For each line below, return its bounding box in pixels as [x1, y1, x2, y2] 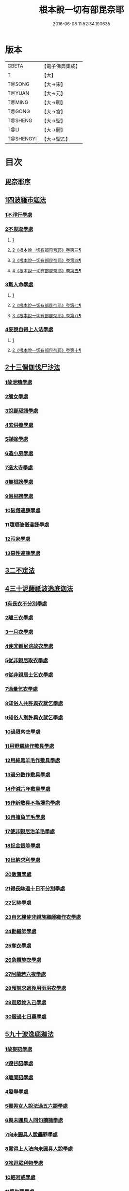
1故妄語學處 [5, 1046, 32, 1053]
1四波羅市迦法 [5, 195, 47, 204]
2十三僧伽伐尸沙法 [5, 363, 61, 371]
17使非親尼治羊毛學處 [5, 828, 55, 835]
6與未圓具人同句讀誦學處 [5, 1117, 63, 1124]
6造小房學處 [5, 450, 33, 457]
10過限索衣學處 [5, 728, 41, 735]
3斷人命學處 [5, 281, 33, 288]
